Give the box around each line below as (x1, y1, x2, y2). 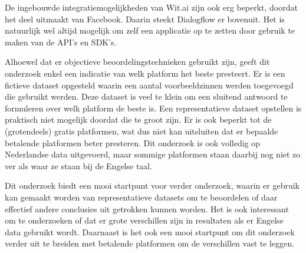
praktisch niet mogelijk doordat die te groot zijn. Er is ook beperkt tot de (5, 113, 272, 126)
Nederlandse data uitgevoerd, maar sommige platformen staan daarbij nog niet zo (5, 148, 301, 160)
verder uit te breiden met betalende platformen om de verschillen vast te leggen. (5, 237, 295, 249)
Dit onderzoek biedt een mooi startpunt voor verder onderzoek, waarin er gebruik (5, 179, 300, 192)
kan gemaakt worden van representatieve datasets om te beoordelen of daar (5, 190, 278, 203)
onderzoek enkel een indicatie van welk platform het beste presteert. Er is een (5, 67, 285, 79)
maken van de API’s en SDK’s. (5, 35, 117, 48)
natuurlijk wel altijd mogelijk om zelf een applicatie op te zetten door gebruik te (5, 24, 295, 37)
